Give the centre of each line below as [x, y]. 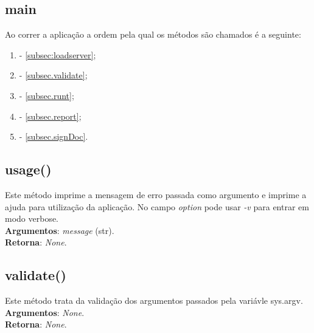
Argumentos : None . [45, 312]
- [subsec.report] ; [50, 116]
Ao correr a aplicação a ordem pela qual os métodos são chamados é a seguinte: [153, 34]
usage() [28, 169]
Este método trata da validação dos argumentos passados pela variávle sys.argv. [154, 300]
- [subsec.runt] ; [47, 95]
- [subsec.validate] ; [53, 75]
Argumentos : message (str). [60, 230]
